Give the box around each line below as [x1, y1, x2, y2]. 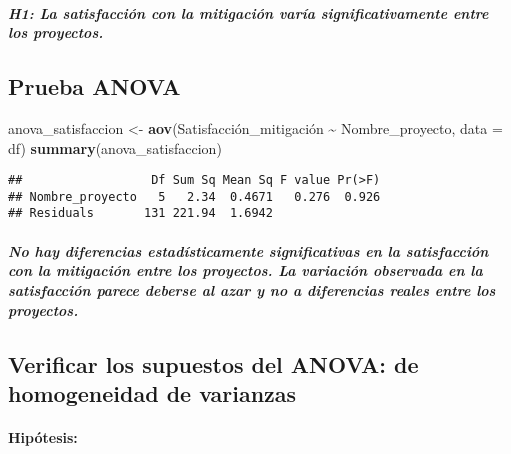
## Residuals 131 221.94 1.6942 [8, 206, 273, 221]
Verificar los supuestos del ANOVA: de [8, 348, 419, 379]
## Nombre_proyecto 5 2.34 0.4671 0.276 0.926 [8, 189, 381, 204]
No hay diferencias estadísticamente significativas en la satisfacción [8, 240, 489, 261]
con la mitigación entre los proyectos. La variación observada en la [8, 260, 483, 281]
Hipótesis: [8, 426, 78, 447]
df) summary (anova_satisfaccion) [8, 137, 222, 158]
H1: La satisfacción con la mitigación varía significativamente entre [8, 2, 489, 23]
